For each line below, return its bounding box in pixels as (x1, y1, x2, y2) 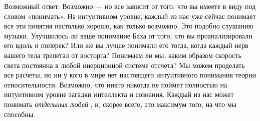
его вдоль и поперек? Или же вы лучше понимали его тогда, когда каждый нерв (4, 40, 248, 50)
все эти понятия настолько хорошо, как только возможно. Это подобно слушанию (4, 20, 253, 31)
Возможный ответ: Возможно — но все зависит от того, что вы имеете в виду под (4, 1, 256, 11)
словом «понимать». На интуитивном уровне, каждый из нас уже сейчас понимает (4, 10, 256, 21)
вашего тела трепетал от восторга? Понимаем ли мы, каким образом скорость (4, 49, 241, 60)
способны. (4, 108, 36, 119)
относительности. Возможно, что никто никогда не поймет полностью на (4, 79, 227, 89)
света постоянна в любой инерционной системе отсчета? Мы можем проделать (4, 59, 245, 70)
